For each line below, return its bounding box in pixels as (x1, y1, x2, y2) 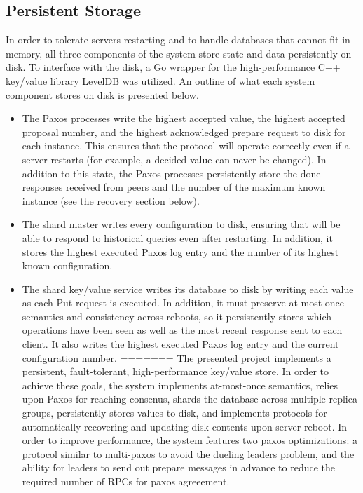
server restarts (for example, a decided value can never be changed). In (22, 151, 327, 166)
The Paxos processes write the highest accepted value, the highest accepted (22, 111, 345, 126)
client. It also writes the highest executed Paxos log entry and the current (22, 337, 339, 351)
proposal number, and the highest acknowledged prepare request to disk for (22, 124, 346, 139)
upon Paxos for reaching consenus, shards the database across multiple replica (22, 391, 357, 406)
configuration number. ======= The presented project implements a (22, 350, 331, 365)
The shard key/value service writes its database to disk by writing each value (22, 281, 354, 296)
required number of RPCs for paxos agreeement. (22, 474, 230, 489)
